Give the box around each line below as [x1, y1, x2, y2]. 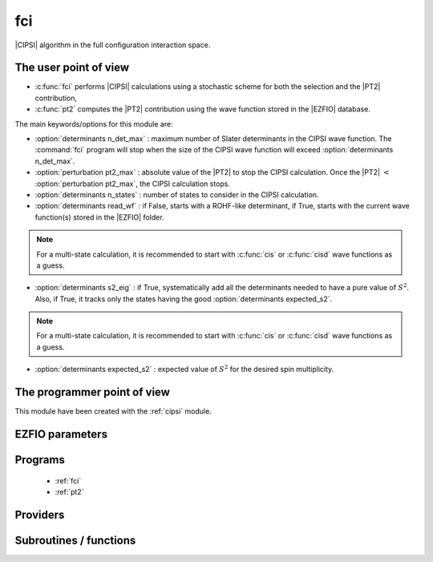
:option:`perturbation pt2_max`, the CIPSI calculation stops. [34, 179, 230, 188]
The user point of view [14, 61, 130, 75]
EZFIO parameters [14, 427, 108, 441]
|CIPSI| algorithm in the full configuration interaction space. [14, 40, 211, 50]
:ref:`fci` [55, 475, 82, 485]
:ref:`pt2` [55, 487, 84, 496]
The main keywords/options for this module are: [14, 119, 173, 128]
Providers [14, 507, 65, 521]
